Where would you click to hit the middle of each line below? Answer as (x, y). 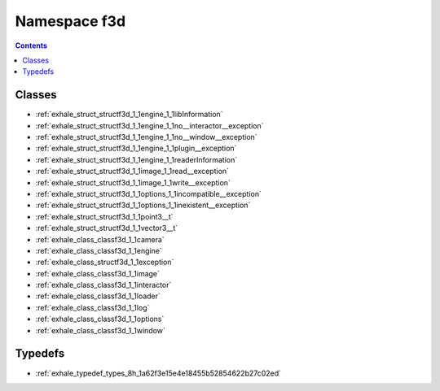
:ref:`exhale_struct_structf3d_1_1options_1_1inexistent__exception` (143, 205)
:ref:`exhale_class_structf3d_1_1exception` (105, 262)
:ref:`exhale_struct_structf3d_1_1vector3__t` (107, 228)
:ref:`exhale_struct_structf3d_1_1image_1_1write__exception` (133, 182)
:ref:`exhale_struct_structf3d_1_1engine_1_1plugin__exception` (136, 148)
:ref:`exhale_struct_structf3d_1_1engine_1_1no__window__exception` (146, 137)
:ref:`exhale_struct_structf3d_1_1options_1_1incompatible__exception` (149, 193)
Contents (31, 46)
